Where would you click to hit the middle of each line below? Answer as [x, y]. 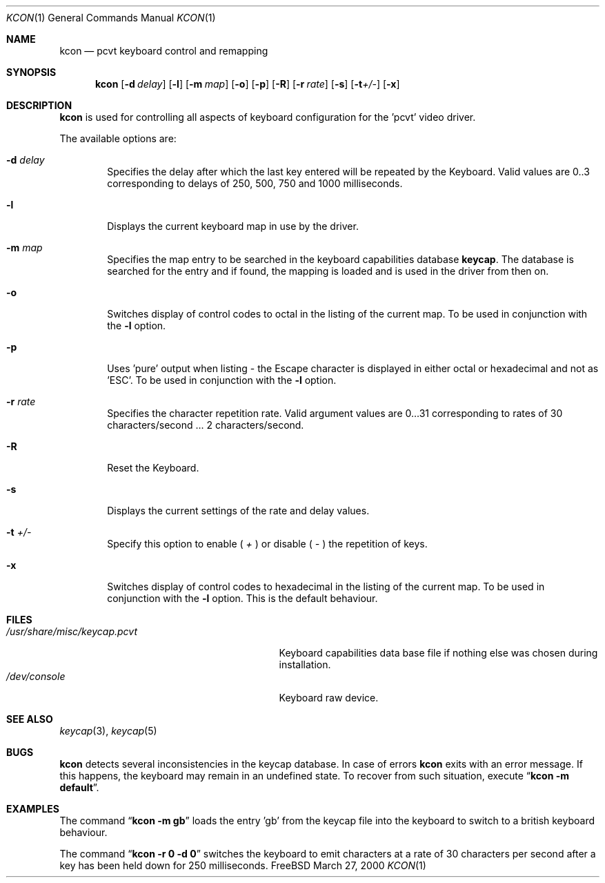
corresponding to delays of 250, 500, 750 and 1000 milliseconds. [255, 183]
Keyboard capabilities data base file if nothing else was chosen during [438, 653]
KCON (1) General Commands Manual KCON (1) [111, 18]
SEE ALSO [30, 719]
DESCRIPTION [39, 105]
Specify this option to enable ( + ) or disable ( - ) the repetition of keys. [267, 544]
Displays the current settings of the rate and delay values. [238, 511]
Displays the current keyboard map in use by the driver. [233, 226]
